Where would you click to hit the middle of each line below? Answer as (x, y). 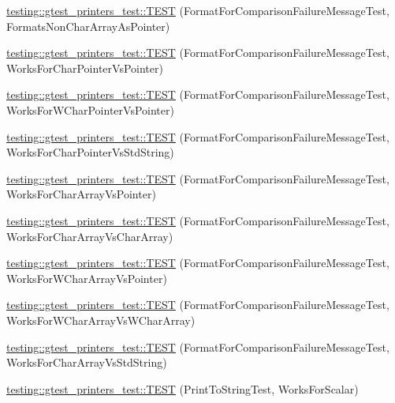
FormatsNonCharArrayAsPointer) (88, 26)
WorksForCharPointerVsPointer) (85, 68)
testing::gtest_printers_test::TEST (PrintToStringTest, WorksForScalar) (183, 388)
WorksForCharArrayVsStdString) (87, 362)
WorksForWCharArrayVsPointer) (87, 278)
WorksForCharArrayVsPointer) (81, 194)
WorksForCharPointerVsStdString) (90, 152)
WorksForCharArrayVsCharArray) (90, 236)
